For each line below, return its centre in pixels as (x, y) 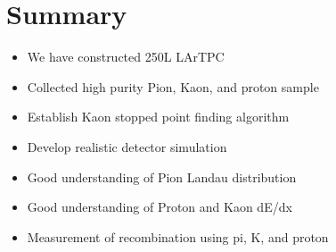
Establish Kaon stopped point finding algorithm (158, 117)
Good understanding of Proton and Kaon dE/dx (160, 207)
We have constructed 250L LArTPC (126, 57)
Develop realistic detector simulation (127, 146)
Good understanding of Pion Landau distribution (162, 176)
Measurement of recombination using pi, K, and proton (178, 236)
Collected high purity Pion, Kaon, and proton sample (173, 86)
